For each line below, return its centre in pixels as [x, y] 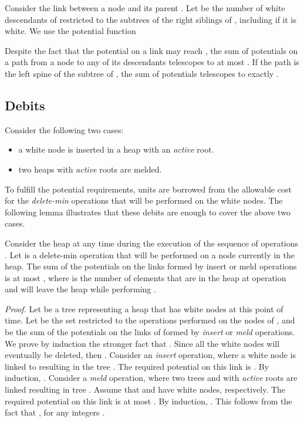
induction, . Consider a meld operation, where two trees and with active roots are [151, 378]
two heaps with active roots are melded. [90, 169]
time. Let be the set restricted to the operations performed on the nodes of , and [150, 320]
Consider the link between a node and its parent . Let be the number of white [145, 8]
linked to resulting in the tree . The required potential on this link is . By [137, 366]
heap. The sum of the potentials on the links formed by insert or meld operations [151, 266]
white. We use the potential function [70, 31]
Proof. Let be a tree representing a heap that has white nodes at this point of [144, 308]
